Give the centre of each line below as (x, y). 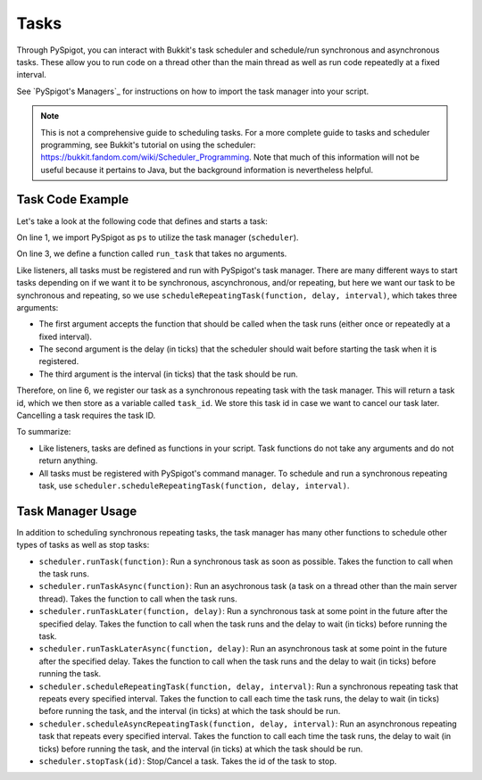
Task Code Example (73, 199)
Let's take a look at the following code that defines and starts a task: (142, 221)
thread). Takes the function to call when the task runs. (138, 599)
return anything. (68, 461)
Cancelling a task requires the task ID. (86, 416)
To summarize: (44, 432)
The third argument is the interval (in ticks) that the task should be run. (168, 374)
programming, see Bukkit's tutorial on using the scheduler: (148, 145)
